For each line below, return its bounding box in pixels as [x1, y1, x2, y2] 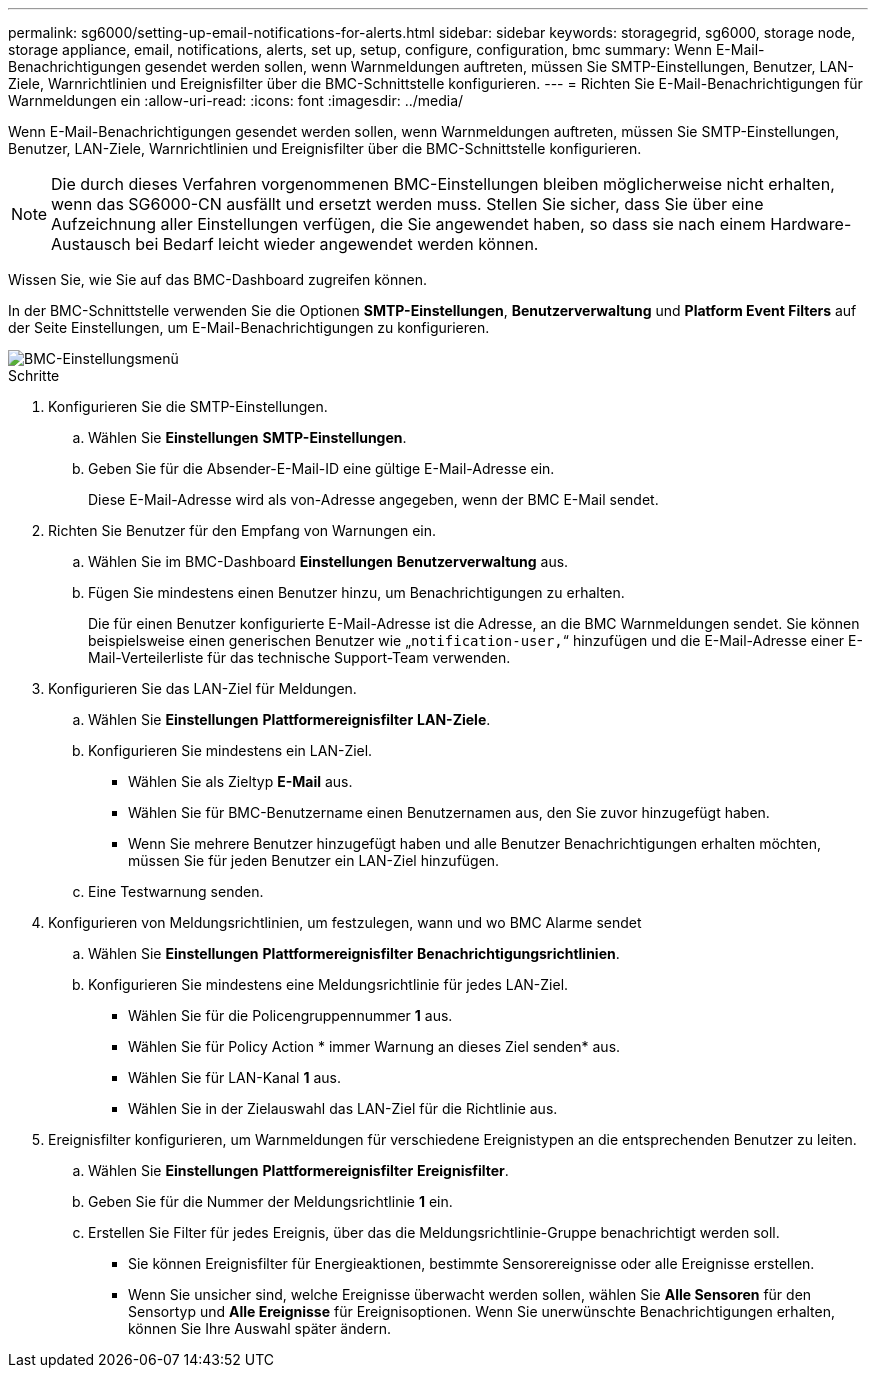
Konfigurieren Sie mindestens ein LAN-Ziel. [88, 742, 373, 759]
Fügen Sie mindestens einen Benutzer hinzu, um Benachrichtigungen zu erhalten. [88, 584, 625, 601]
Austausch [51, 234, 131, 254]
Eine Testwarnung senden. [88, 883, 264, 900]
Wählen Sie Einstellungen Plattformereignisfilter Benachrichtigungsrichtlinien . [88, 945, 620, 962]
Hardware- [770, 214, 852, 234]
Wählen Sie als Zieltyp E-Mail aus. [128, 773, 353, 790]
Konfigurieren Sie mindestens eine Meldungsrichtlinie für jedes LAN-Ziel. [88, 976, 569, 993]
